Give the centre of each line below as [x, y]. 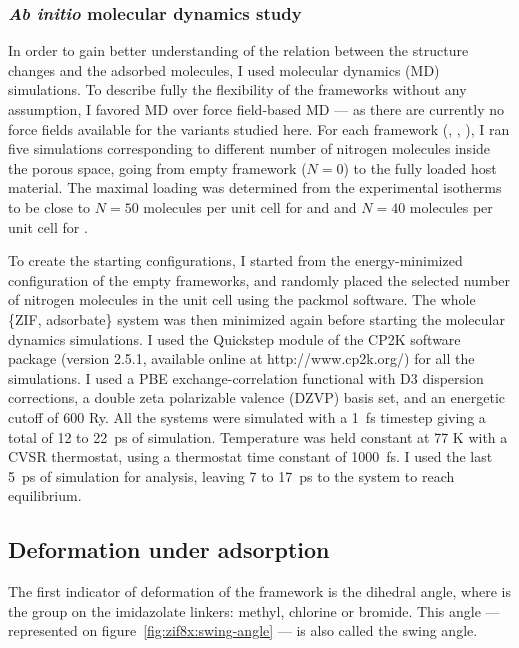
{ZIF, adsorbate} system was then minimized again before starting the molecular [256, 318]
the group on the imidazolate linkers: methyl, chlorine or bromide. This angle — [254, 610]
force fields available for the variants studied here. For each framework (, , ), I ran [259, 128]
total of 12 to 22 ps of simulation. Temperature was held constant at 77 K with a [258, 436]
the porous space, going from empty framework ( [157, 167]
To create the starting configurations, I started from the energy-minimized [235, 260]
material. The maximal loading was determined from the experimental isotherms [255, 187]
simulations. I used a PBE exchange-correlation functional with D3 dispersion [246, 377]
